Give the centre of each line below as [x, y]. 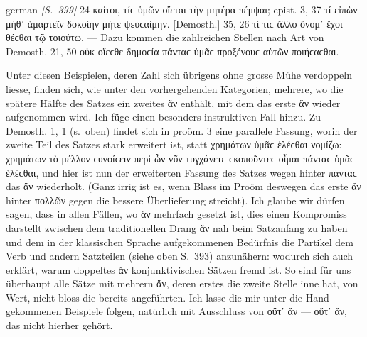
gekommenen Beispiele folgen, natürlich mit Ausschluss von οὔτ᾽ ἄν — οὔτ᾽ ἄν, [177, 311]
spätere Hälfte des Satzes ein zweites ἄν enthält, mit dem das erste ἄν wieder [173, 103]
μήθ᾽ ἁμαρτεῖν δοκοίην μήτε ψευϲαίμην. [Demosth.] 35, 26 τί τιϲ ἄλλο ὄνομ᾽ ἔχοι [174, 23]
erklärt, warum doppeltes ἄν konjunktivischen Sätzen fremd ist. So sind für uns [179, 269]
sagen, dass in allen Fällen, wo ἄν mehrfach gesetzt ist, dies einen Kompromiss [176, 214]
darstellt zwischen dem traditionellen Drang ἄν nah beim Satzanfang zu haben [177, 227]
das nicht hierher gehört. [59, 325]
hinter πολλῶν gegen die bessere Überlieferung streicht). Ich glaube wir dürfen [175, 200]
